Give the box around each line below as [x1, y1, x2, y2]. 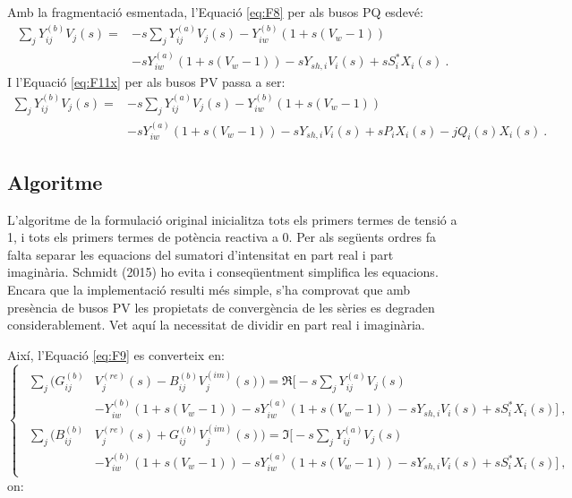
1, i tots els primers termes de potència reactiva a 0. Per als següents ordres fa [7, 228, 436, 246]
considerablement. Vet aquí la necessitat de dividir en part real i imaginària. [7, 315, 425, 334]
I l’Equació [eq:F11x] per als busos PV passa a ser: [7, 72, 286, 90]
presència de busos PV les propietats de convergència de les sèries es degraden [7, 297, 435, 316]
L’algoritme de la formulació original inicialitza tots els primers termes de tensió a [7, 210, 457, 228]
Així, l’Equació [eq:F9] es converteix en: [7, 345, 225, 364]
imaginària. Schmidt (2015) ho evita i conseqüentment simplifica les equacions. [7, 262, 439, 281]
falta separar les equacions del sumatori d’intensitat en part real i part [7, 245, 394, 263]
